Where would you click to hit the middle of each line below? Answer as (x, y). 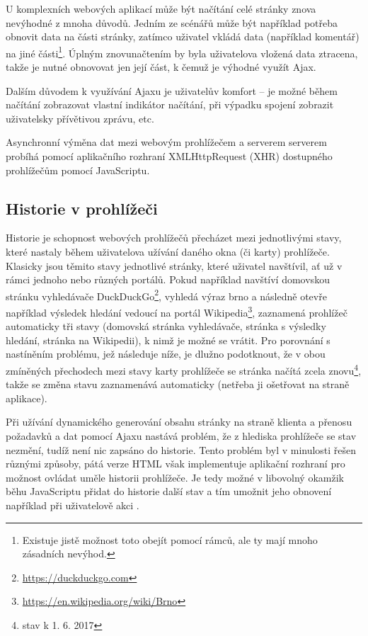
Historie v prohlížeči (82, 208)
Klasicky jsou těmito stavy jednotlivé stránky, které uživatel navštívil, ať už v (174, 265)
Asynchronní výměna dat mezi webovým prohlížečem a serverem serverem (166, 142)
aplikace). (27, 398)
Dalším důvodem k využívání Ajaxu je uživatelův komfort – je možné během (172, 90)
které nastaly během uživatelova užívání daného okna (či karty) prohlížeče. (168, 251)
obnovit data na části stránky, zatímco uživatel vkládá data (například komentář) (183, 36)
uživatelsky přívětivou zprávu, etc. (80, 118)
